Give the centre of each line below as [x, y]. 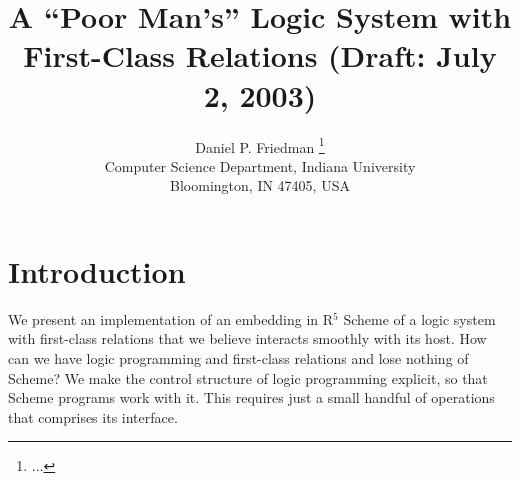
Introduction [97, 270]
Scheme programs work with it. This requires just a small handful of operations [251, 397]
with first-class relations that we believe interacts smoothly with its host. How [247, 338]
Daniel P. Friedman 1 [260, 145]
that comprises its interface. [93, 416]
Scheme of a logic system [419, 318]
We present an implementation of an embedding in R [171, 318]
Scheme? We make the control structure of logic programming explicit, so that [248, 377]
